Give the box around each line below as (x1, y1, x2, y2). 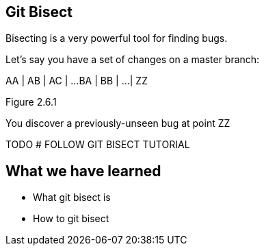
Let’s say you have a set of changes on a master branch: (5, 53, 260, 66)
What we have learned (5, 162, 161, 180)
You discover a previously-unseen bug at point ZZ (5, 117, 230, 130)
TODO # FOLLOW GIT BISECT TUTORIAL (5, 139, 190, 151)
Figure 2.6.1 (5, 96, 57, 108)
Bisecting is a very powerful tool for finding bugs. (5, 32, 228, 45)
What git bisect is (33, 191, 111, 204)
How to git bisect (33, 213, 109, 225)
